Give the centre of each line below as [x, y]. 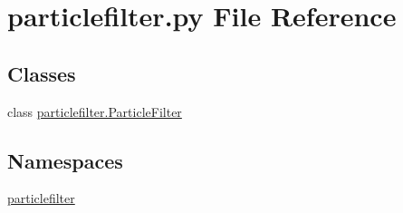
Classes [42, 73]
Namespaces [65, 160]
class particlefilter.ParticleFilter [95, 111]
